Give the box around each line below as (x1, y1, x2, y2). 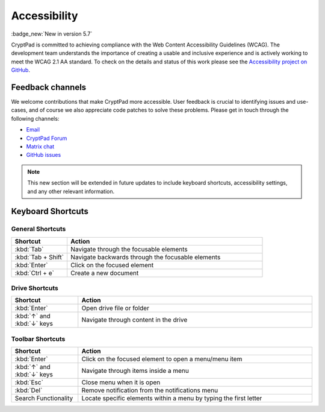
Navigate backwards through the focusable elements (70, 253, 221, 261)
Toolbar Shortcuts (11, 335, 66, 343)
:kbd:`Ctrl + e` (14, 268, 54, 277)
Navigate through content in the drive (81, 315, 188, 324)
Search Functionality (14, 394, 73, 402)
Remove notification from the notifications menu (81, 386, 218, 395)
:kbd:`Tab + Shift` (14, 253, 64, 261)
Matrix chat (26, 142, 55, 150)
